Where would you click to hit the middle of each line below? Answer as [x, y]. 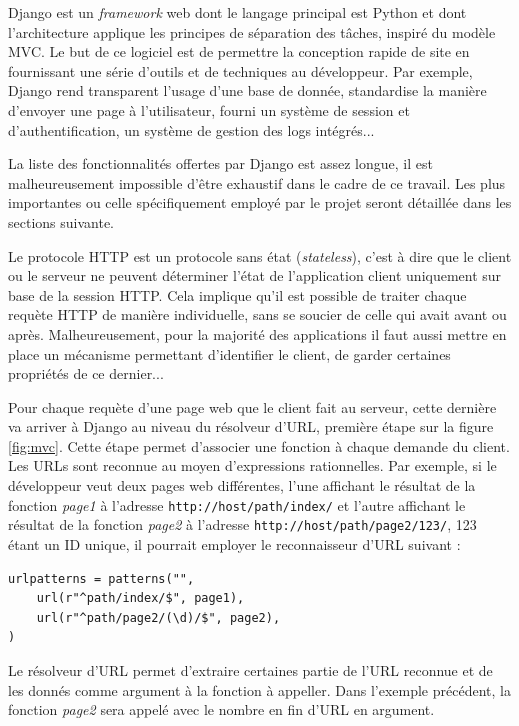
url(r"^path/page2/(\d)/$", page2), [158, 617]
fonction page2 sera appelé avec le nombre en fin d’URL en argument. [221, 709]
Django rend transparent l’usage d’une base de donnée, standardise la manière [247, 90]
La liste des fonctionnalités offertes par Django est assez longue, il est [220, 163]
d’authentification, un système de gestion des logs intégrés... [191, 129]
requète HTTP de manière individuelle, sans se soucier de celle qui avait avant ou [257, 314]
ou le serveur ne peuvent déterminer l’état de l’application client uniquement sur [255, 275]
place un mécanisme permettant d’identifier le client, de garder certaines [229, 353]
